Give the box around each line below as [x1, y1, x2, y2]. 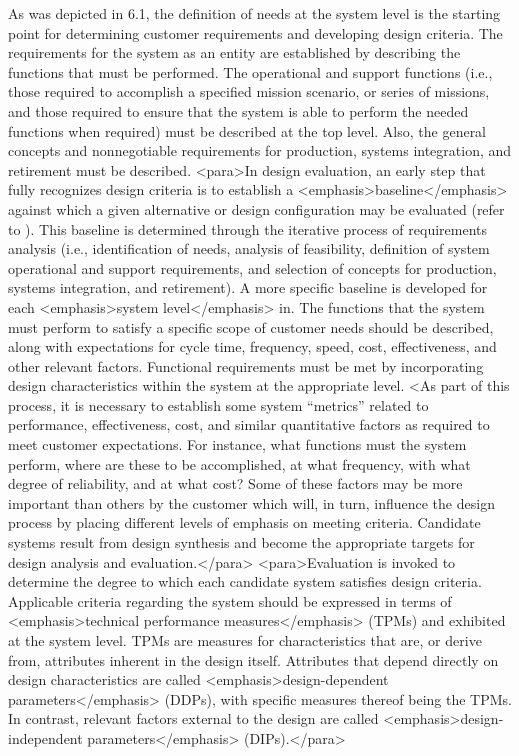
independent [8, 727, 83, 748]
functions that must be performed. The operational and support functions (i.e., [8, 61, 493, 82]
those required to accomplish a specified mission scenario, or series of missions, [8, 81, 490, 102]
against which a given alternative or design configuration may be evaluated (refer [8, 198, 505, 219]
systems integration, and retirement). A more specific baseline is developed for [8, 277, 488, 298]
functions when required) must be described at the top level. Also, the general [8, 120, 487, 141]
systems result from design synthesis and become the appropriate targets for [8, 532, 475, 553]
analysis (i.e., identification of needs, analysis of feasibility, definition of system [8, 238, 490, 259]
